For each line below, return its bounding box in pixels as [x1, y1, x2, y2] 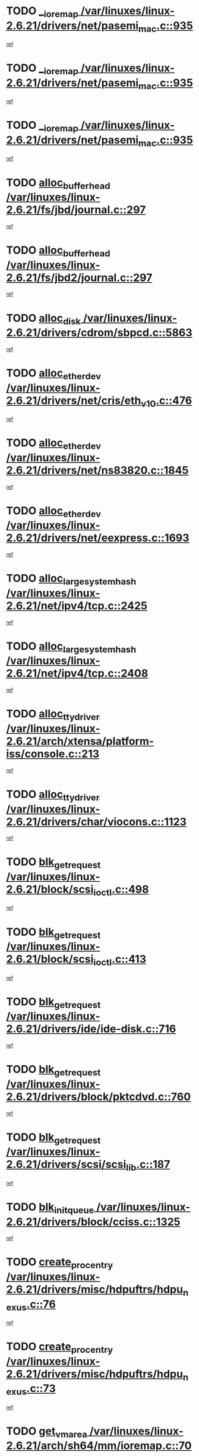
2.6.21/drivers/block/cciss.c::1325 [6, 1215, 181, 1229]
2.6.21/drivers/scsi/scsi [6, 1158, 127, 1171]
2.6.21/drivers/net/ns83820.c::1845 [6, 463, 189, 477]
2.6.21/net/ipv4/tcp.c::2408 [6, 667, 149, 680]
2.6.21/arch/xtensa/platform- [6, 735, 154, 748]
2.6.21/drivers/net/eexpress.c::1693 [6, 531, 189, 545]
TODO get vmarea [6, 1424, 87, 1440]
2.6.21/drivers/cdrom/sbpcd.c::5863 [6, 326, 193, 340]
